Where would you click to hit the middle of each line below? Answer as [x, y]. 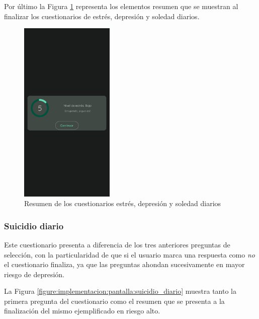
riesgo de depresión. [34, 274]
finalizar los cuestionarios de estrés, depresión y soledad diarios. [102, 16]
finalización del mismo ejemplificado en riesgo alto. [82, 311]
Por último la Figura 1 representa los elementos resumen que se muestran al [121, 6]
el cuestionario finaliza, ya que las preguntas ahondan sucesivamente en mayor [124, 264]
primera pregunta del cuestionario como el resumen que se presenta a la [114, 301]
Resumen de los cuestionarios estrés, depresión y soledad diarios [123, 203]
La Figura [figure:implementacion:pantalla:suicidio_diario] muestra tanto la [120, 291]
